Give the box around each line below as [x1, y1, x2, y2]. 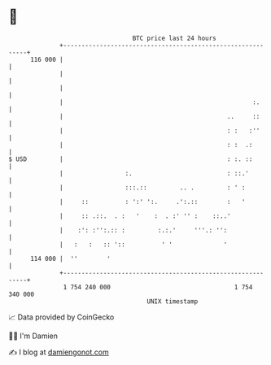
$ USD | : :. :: [8, 154, 253, 163]
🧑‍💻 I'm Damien [8, 331, 59, 341]
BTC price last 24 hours [132, 34, 217, 42]
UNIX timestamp [146, 297, 199, 306]
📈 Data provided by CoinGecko [8, 312, 115, 322]
